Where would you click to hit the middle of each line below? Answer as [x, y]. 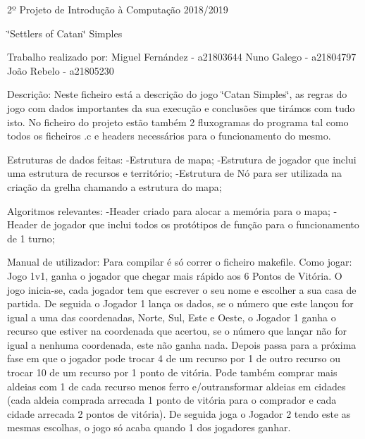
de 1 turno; [31, 238]
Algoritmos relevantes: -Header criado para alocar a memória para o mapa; [169, 210]
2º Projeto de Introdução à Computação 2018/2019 [118, 9]
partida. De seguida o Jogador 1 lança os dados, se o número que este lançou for [180, 303]
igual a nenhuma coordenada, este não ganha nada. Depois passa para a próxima [182, 344]
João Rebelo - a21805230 [61, 70]
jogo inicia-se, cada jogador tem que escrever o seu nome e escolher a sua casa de [182, 289]
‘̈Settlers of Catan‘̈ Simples [65, 33]
